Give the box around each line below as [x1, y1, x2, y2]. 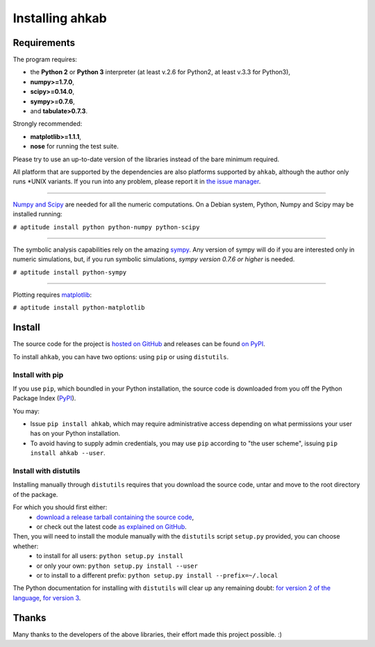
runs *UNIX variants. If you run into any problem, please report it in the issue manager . [12, 177, 261, 186]
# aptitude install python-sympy [12, 268, 127, 276]
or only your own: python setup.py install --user [36, 562, 198, 570]
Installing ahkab [12, 10, 107, 26]
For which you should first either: [12, 503, 108, 511]
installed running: [12, 210, 62, 218]
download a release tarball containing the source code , [36, 513, 194, 521]
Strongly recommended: [12, 120, 83, 128]
